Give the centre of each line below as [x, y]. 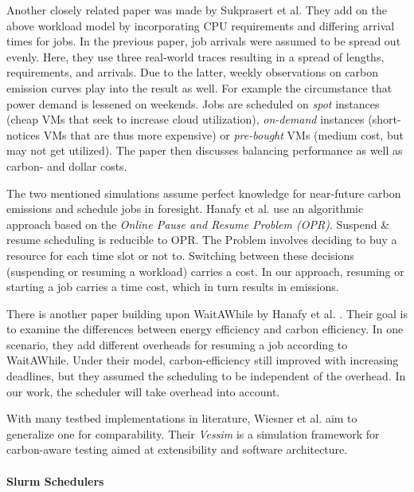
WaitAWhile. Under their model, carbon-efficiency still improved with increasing [203, 360]
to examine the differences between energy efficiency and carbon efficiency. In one [205, 329]
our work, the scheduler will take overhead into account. [143, 391]
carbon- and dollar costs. [67, 165]
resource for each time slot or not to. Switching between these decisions [180, 255]
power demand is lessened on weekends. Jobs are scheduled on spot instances [193, 103]
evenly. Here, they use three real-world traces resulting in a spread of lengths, [195, 56]
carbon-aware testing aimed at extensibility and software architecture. [177, 449]
